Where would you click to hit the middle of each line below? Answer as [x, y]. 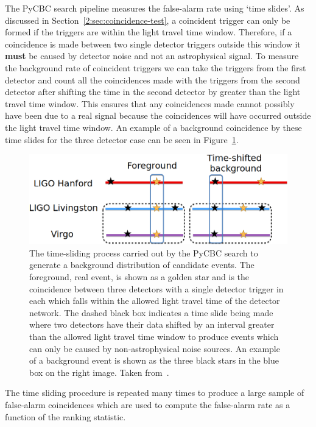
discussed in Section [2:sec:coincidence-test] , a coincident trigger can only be [148, 20]
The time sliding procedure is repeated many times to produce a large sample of [155, 393]
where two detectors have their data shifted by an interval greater [152, 324]
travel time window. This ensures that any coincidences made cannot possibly [150, 103]
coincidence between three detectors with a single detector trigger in [156, 288]
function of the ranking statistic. [65, 416]
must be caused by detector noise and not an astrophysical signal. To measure [152, 56]
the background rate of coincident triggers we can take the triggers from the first [156, 67]
